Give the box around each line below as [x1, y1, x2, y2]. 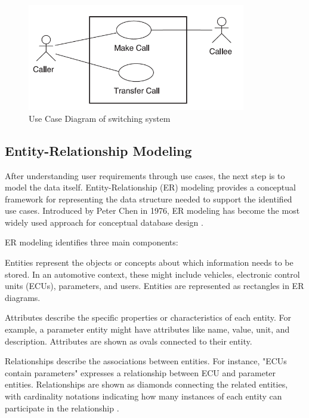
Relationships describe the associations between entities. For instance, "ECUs [5, 355, 287, 367]
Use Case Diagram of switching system [29, 112, 171, 124]
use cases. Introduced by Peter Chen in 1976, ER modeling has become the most [5, 204, 300, 217]
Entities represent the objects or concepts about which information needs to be [5, 256, 293, 269]
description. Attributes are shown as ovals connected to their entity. [5, 334, 252, 347]
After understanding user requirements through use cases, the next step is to [5, 169, 285, 182]
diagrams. [5, 291, 41, 303]
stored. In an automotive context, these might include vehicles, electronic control [5, 268, 300, 280]
